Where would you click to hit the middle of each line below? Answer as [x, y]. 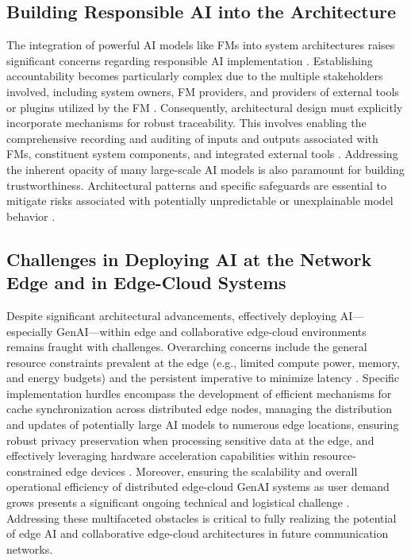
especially [30, 331]
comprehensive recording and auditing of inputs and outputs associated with [192, 138]
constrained [35, 471]
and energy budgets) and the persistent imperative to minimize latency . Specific [203, 378]
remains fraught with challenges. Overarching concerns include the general [187, 347]
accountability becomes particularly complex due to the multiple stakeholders [195, 76]
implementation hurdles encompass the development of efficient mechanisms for [199, 393]
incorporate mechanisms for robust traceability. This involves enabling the [186, 123]
